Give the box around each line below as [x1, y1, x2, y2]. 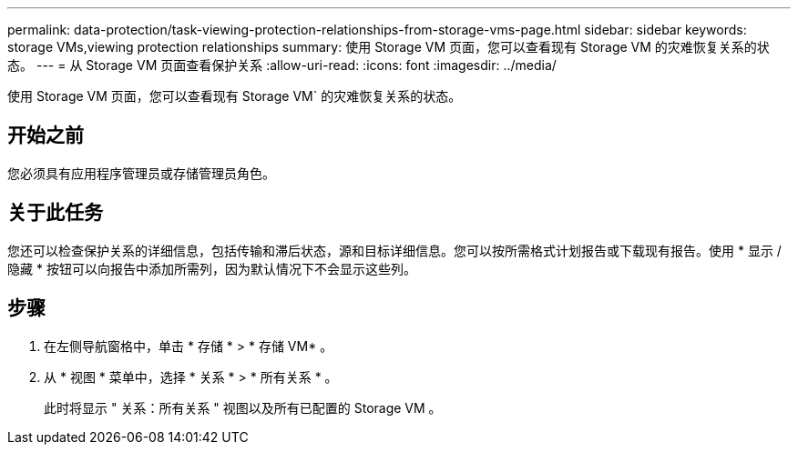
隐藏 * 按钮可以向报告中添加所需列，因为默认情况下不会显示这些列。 [7, 260, 416, 276]
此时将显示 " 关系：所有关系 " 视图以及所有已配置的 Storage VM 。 [44, 399, 442, 416]
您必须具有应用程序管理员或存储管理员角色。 [7, 165, 275, 181]
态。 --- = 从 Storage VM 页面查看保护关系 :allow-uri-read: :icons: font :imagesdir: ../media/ [7, 57, 557, 73]
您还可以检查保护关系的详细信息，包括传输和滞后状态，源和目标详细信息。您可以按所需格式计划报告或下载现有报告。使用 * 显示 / [7, 242, 782, 258]
